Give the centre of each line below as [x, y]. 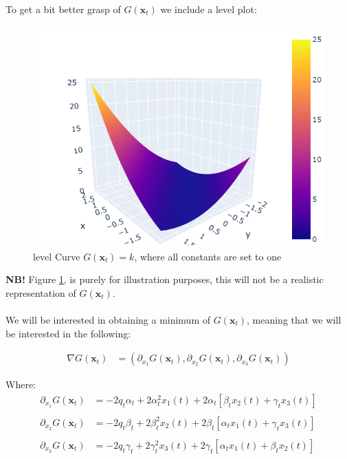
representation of [41, 292]
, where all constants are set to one [208, 256]
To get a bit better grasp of [63, 9]
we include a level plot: [209, 9]
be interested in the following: [68, 333]
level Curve [57, 256]
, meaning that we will [294, 319]
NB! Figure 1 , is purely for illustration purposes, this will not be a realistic [165, 279]
